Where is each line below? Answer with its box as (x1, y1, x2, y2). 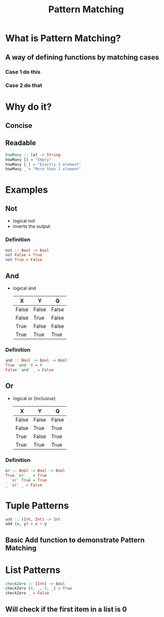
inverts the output (12, 223, 50, 229)
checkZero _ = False (5, 591, 50, 596)
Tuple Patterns (5, 500, 69, 511)
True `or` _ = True (5, 473, 47, 478)
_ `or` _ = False (5, 482, 43, 488)
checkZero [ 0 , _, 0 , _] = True (5, 586, 72, 591)
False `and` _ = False (5, 368, 54, 373)
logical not (12, 218, 35, 224)
